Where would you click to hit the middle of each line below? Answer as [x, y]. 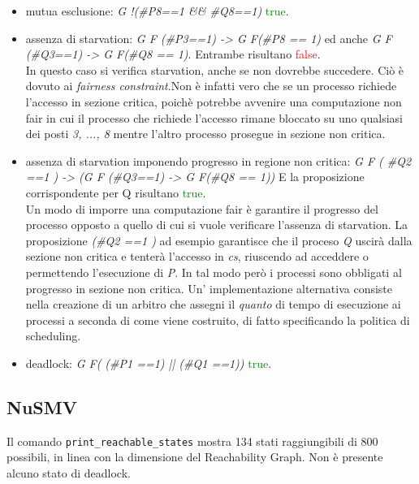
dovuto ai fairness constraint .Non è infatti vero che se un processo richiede [211, 86]
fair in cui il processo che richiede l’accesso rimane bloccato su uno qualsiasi [214, 117]
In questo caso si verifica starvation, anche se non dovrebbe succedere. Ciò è [215, 69]
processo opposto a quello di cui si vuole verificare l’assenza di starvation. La [217, 225]
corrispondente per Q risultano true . [116, 192]
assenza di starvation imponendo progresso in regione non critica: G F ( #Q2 [218, 160]
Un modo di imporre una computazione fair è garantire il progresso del [202, 208]
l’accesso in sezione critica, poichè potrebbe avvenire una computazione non [214, 101]
